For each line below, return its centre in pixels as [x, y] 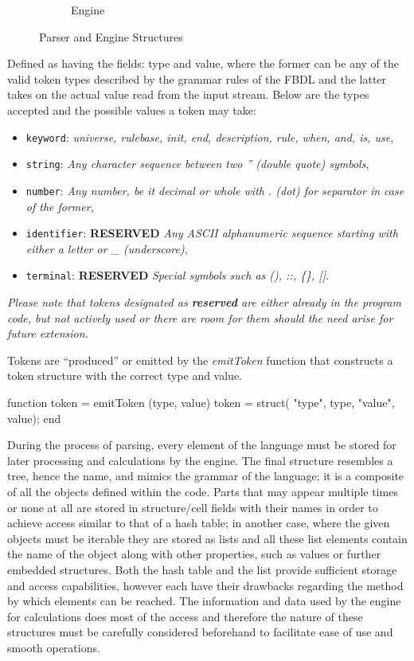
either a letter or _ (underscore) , [107, 248]
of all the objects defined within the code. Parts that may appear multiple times [203, 491]
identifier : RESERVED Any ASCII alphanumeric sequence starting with [212, 233]
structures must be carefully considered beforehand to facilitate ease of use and [200, 632]
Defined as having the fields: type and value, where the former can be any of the [203, 63]
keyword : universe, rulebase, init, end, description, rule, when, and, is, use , [210, 137]
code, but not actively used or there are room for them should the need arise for [200, 317]
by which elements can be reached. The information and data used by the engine [204, 601]
